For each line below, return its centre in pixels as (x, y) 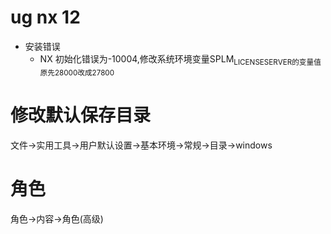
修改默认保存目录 (81, 115)
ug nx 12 (45, 17)
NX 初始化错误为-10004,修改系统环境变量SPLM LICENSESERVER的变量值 (180, 59)
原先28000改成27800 (77, 72)
